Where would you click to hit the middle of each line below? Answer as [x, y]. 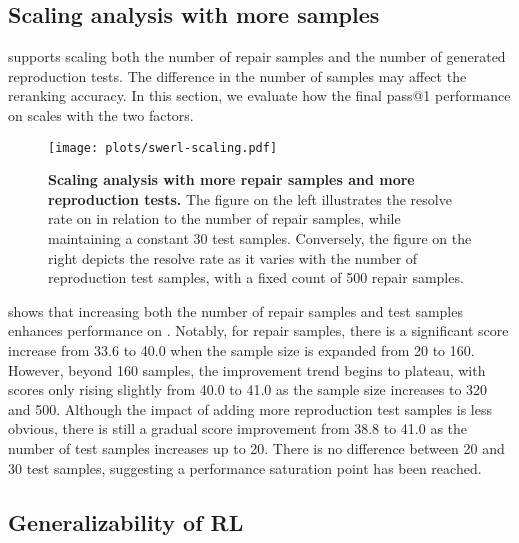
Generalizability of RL [126, 521]
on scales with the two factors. [101, 114]
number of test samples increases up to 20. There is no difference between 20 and [256, 447]
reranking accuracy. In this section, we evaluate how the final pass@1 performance [259, 95]
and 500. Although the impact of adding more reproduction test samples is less [250, 408]
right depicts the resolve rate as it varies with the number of [233, 257]
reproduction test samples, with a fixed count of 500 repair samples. [256, 277]
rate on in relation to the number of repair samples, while [224, 218]
